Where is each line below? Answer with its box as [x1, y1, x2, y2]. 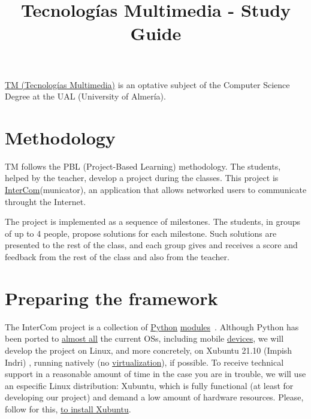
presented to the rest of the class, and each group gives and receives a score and [5, 239, 298, 251]
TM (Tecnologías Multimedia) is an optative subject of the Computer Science [5, 78, 290, 91]
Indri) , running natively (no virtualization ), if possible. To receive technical [5, 355, 284, 368]
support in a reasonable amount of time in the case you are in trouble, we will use [5, 367, 306, 380]
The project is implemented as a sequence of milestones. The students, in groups [5, 215, 300, 228]
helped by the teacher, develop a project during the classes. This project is [5, 171, 279, 184]
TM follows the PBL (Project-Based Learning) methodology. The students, [5, 159, 281, 172]
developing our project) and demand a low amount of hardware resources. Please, [5, 391, 304, 403]
